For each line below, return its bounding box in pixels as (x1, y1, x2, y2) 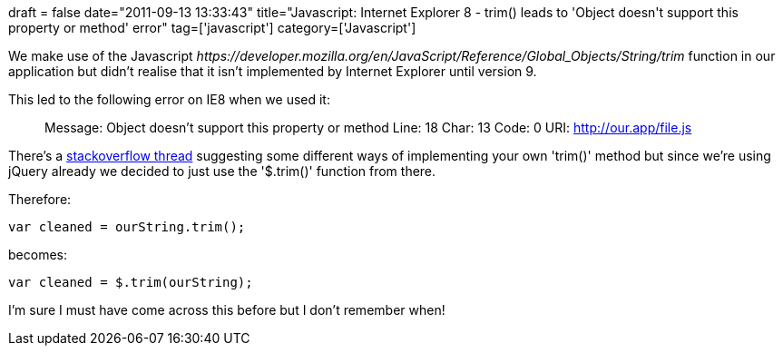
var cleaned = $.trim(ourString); (8, 275, 253, 289)
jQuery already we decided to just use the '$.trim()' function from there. (8, 163, 436, 179)
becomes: (8, 247, 67, 262)
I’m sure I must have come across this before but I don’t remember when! (8, 302, 445, 318)
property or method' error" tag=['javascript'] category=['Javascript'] (8, 20, 416, 35)
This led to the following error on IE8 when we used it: (8, 92, 330, 107)
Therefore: (8, 191, 72, 207)
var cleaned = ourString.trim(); (8, 220, 246, 234)
